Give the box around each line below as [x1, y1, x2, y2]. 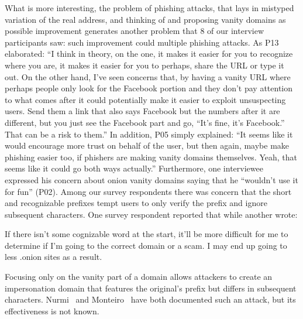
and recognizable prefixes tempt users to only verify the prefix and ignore [5, 197, 267, 209]
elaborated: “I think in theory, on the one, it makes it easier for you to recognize [5, 47, 293, 60]
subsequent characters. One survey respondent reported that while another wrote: [5, 208, 298, 220]
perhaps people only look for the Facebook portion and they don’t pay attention [5, 82, 293, 94]
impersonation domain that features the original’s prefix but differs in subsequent [5, 282, 297, 294]
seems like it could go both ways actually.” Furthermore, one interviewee [5, 162, 263, 174]
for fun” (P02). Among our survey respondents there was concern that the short [5, 185, 292, 197]
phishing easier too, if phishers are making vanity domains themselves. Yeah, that [5, 150, 297, 163]
